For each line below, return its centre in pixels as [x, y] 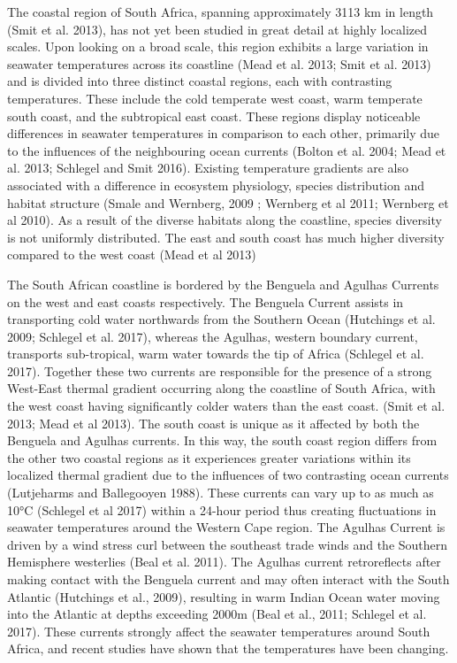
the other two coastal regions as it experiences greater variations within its [209, 457]
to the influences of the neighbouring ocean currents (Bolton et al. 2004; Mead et [227, 150]
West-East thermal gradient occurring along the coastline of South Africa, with [221, 388]
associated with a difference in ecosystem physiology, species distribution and [216, 185]
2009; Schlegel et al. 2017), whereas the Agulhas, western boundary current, [213, 336]
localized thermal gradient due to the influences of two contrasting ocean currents [228, 475]
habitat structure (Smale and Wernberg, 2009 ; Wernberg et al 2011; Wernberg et [228, 202]
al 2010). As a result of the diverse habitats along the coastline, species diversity [225, 220]
